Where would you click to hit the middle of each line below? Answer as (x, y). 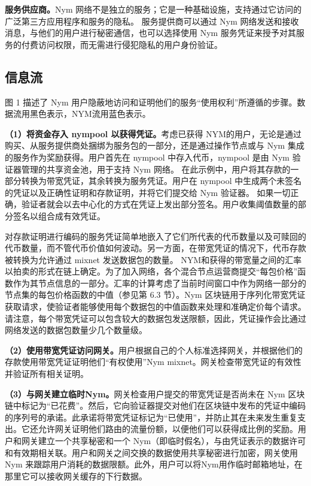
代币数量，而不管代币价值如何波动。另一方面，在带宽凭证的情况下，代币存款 (155, 248)
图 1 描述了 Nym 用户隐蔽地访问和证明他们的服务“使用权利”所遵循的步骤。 (151, 102)
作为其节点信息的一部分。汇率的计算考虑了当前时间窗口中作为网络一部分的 (159, 283)
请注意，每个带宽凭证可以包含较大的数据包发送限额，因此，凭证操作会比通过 (155, 318)
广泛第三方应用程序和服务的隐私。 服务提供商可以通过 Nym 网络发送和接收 (152, 21)
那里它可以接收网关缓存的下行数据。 (76, 476)
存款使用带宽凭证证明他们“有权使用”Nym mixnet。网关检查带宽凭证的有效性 (153, 362)
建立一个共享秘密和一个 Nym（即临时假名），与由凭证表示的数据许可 (172, 441)
